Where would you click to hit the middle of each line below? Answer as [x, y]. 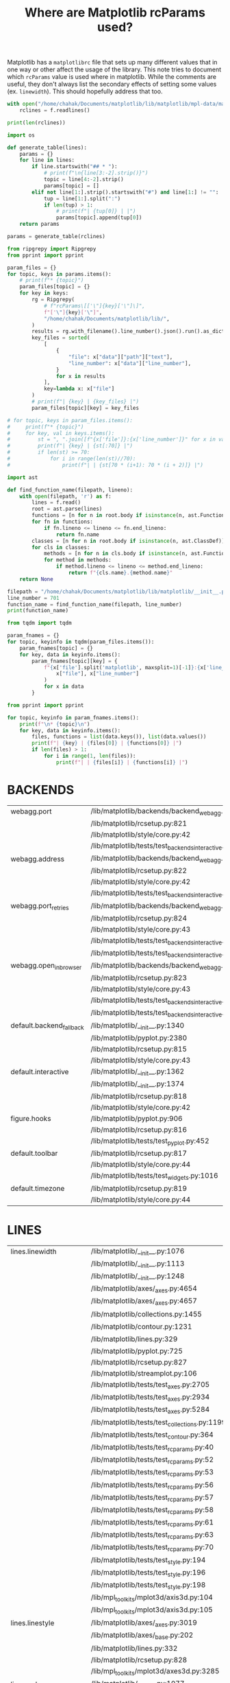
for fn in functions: [63, 522]
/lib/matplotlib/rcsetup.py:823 [139, 978]
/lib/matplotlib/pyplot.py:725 [137, 1351]
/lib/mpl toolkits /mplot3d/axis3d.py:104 [152, 1598]
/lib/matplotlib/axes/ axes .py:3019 [144, 1623]
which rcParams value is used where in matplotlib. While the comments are [112, 77]
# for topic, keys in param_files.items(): [70, 420]
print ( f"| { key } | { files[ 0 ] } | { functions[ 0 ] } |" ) [107, 743]
